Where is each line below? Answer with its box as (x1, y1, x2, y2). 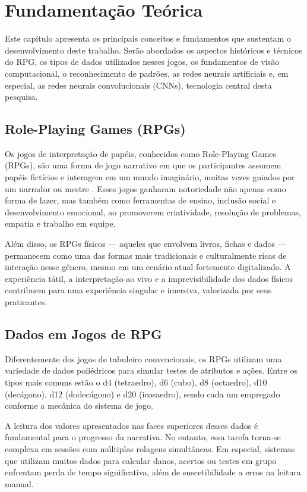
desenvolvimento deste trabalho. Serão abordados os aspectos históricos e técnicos (5, 43, 302, 56)
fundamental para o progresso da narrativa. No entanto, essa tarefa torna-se (5, 431, 281, 443)
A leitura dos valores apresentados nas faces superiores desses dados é (5, 419, 258, 431)
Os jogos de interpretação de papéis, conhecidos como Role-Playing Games (5, 147, 277, 159)
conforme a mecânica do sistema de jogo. (5, 399, 153, 412)
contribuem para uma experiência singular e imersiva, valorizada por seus (5, 284, 272, 296)
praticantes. (5, 296, 48, 308)
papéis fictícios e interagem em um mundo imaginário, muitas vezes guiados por (5, 171, 295, 183)
